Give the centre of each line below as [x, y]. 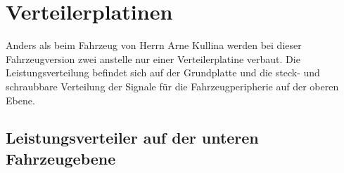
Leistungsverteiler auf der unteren [132, 138]
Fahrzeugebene [61, 158]
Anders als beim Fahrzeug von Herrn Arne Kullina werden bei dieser [154, 45]
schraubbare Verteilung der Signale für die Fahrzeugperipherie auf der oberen [172, 86]
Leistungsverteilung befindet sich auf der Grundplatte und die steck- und [163, 72]
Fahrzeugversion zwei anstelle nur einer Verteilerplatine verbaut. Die [153, 58]
